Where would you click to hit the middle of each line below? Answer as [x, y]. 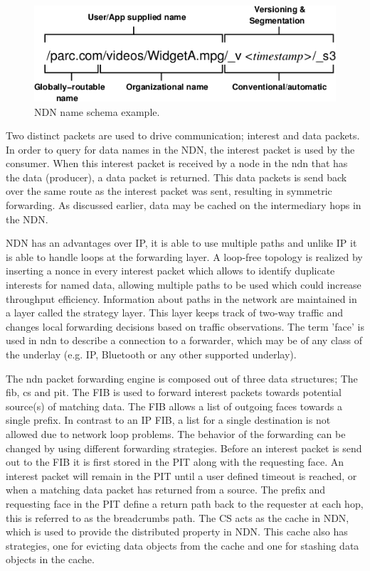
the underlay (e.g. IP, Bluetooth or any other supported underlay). [151, 354]
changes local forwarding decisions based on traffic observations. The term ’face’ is [185, 326]
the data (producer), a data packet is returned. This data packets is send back [176, 177]
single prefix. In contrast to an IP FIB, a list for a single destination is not [168, 420]
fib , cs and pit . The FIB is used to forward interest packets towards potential [174, 392]
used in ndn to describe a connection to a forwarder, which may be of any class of [184, 340]
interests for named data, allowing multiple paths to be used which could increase [184, 285]
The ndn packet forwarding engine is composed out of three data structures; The [182, 378]
